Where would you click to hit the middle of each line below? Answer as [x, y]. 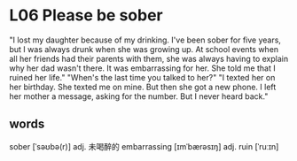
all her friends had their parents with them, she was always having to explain [149, 58]
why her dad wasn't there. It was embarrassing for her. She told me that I [143, 68]
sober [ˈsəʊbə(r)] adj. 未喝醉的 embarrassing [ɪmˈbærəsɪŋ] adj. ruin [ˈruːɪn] [144, 146]
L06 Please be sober [86, 15]
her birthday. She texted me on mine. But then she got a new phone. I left [143, 87]
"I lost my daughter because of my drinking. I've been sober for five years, [145, 40]
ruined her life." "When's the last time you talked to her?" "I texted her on [142, 77]
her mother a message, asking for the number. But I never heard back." [139, 96]
